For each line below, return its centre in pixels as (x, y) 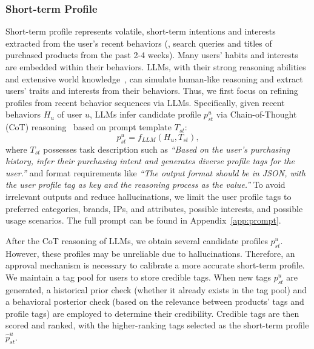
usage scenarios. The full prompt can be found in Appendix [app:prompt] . (143, 220)
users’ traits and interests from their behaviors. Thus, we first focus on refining (152, 91)
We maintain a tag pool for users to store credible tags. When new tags (139, 277)
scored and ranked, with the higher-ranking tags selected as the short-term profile (157, 325)
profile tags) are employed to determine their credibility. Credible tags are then (152, 313)
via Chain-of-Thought (256, 114)
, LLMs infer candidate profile (145, 114)
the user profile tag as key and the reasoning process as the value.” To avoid (145, 184)
